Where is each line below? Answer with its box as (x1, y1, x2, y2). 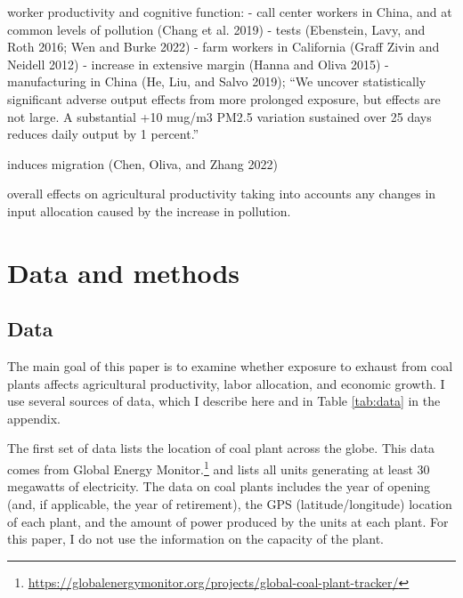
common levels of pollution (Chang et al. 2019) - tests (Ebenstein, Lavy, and (7, 20, 426, 38)
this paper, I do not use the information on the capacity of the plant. (7, 529, 384, 548)
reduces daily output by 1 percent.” (7, 125, 199, 143)
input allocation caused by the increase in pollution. (7, 201, 291, 220)
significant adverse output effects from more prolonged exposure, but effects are (7, 89, 441, 108)
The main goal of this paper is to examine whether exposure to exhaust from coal (7, 357, 453, 376)
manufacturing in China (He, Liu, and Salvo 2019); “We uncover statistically (7, 72, 426, 91)
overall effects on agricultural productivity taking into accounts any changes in (7, 184, 436, 203)
